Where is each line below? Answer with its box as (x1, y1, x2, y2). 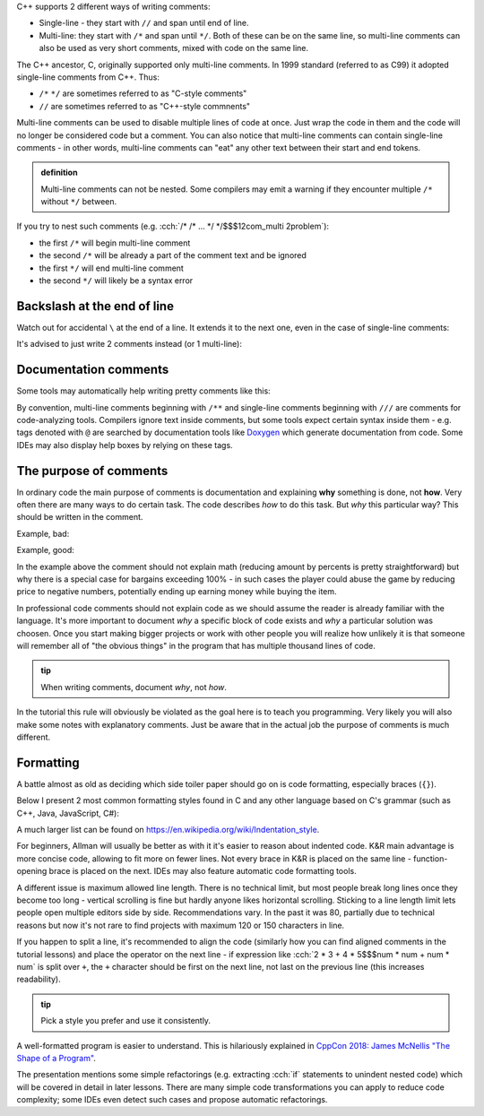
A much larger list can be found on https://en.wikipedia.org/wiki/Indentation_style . (16, 825, 320, 835)
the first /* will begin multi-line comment (39, 238, 191, 248)
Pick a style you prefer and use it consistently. (40, 1016, 211, 1026)
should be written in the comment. (16, 512, 143, 523)
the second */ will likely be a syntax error (39, 275, 194, 286)
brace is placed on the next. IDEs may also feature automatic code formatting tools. (48, 866, 358, 877)
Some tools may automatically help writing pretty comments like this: (16, 385, 271, 396)
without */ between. (40, 196, 117, 207)
